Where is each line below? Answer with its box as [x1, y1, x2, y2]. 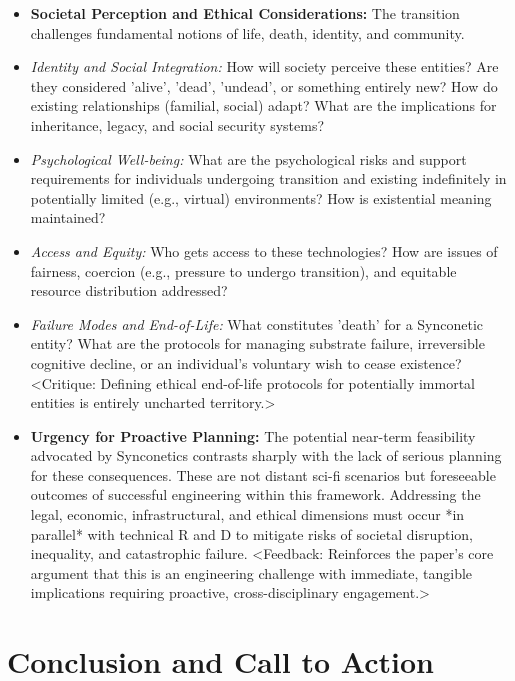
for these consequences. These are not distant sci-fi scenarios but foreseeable [30, 464, 496, 485]
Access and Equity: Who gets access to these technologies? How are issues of [30, 240, 498, 261]
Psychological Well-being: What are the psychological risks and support [30, 148, 467, 169]
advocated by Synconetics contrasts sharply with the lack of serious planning [30, 445, 502, 466]
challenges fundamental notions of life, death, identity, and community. [30, 22, 465, 43]
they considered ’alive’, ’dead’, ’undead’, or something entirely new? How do [30, 75, 498, 96]
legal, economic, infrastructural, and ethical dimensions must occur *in [30, 504, 465, 525]
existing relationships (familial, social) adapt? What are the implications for [30, 95, 497, 116]
